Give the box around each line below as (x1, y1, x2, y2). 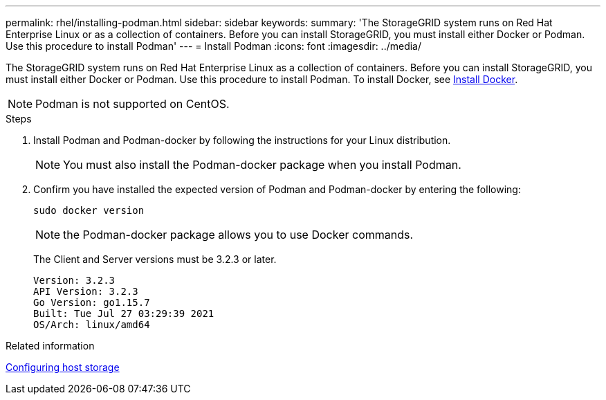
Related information (6, 340, 95, 352)
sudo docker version (33, 205, 145, 216)
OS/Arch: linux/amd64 (33, 319, 150, 330)
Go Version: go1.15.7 (33, 297, 150, 308)
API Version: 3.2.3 (33, 286, 138, 297)
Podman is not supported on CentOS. (35, 97, 230, 111)
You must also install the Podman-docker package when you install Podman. (63, 158, 461, 172)
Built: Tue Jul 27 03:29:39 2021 (33, 308, 214, 319)
